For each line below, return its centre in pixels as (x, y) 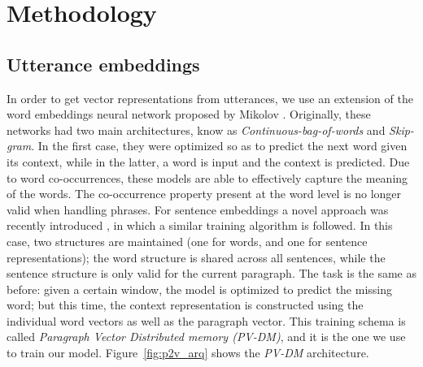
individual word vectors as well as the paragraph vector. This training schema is (206, 320)
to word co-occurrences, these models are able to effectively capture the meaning (207, 177)
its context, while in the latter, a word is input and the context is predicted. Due (208, 161)
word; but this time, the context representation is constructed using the (185, 305)
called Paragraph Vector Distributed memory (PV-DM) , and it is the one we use (206, 337)
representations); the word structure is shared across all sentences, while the (196, 257)
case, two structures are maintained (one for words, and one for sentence (187, 241)
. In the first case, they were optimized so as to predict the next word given (219, 146)
